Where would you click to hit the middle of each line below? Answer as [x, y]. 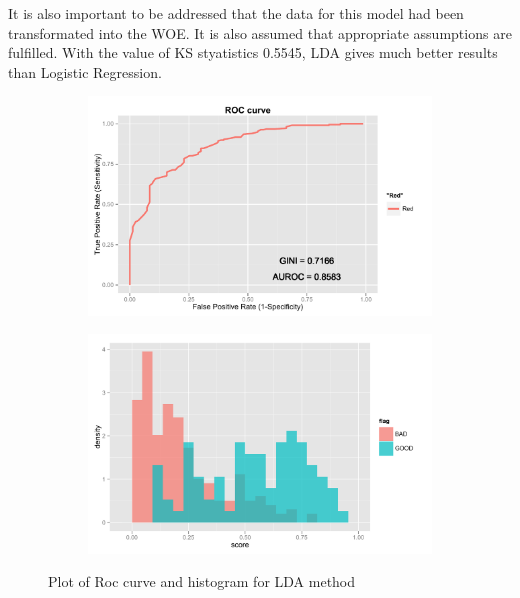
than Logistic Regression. [85, 71]
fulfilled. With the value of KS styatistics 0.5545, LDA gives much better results [253, 52]
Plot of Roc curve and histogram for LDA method [202, 581]
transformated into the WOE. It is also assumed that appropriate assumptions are [260, 32]
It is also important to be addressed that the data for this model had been [236, 13]
